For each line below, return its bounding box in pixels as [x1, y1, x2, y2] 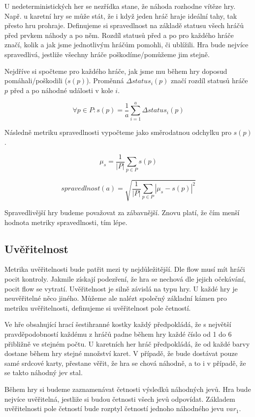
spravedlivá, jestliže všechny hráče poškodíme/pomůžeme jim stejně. [4, 49, 210, 59]
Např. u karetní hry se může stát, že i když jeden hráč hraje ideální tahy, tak [4, 10, 237, 21]
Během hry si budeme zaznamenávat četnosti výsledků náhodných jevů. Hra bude [4, 384, 251, 394]
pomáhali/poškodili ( [4, 75, 68, 86]
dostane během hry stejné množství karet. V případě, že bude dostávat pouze [4, 348, 238, 358]
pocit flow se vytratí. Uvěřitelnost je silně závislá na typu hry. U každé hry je [4, 283, 238, 293]
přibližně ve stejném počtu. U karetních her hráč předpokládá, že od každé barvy [4, 338, 250, 349]
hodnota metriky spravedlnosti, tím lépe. [4, 217, 127, 227]
